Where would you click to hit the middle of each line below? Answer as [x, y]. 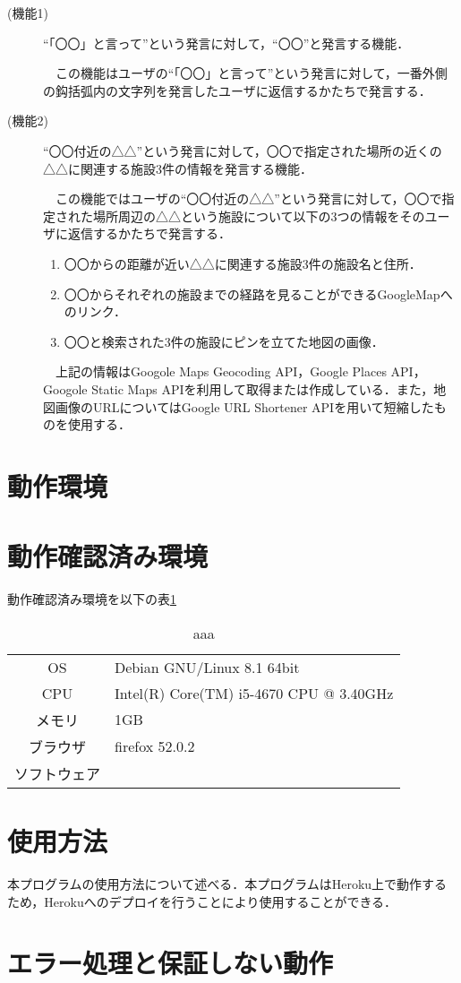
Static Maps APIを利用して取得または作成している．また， [263, 388]
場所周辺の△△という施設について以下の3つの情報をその [259, 216]
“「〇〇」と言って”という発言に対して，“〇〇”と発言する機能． [226, 43]
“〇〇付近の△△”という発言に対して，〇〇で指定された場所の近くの [243, 150]
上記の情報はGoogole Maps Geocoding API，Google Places [221, 371]
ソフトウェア [58, 773]
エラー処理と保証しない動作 [171, 963]
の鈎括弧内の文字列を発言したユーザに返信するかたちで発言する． [237, 90]
